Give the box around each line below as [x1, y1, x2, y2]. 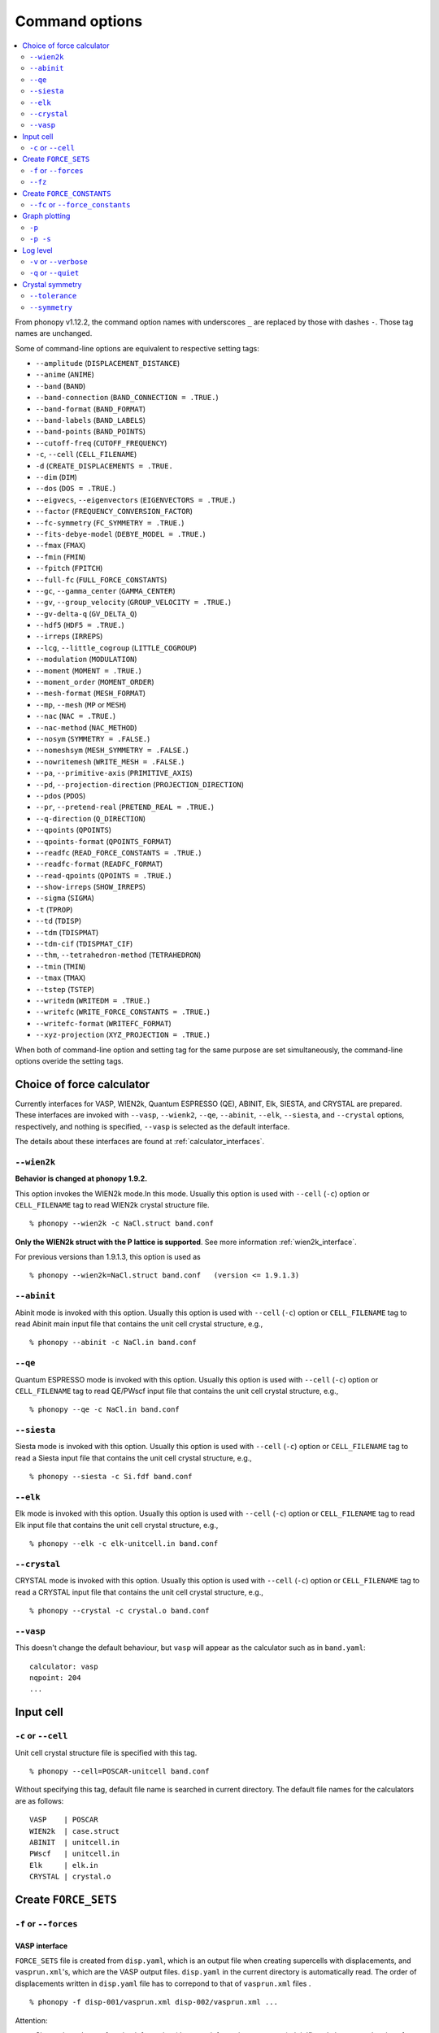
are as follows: [15, 1796, 64, 1805]
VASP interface [15, 1940, 68, 1951]
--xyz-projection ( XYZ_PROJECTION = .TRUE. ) [35, 1030, 211, 1040]
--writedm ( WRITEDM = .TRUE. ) [35, 995, 150, 1005]
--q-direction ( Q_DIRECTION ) [35, 813, 146, 823]
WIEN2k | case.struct [29, 1826, 120, 1835]
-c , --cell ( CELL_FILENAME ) [35, 450, 137, 459]
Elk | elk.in [29, 1861, 98, 1870]
